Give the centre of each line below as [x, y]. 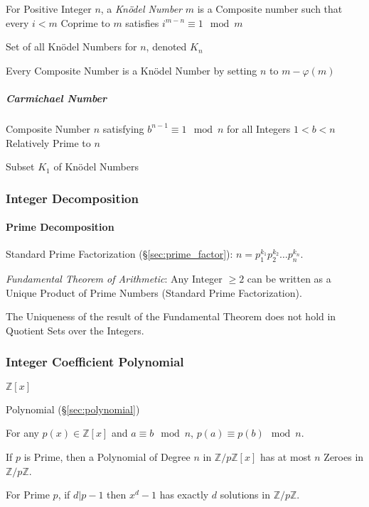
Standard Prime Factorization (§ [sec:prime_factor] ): [119, 254]
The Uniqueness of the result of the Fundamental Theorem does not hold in [171, 316]
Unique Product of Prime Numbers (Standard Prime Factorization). [154, 292]
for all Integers [259, 128]
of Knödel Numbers [96, 167]
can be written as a [289, 279]
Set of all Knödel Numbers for [71, 47]
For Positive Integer [49, 9]
